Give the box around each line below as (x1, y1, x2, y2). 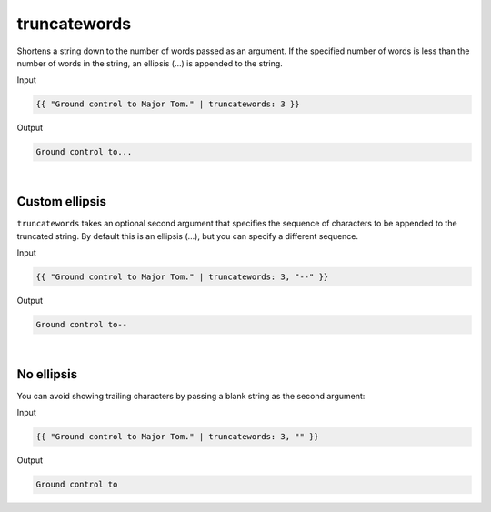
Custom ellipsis (16, 194, 106, 209)
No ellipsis (16, 366, 77, 382)
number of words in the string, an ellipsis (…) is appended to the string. (16, 57, 284, 68)
